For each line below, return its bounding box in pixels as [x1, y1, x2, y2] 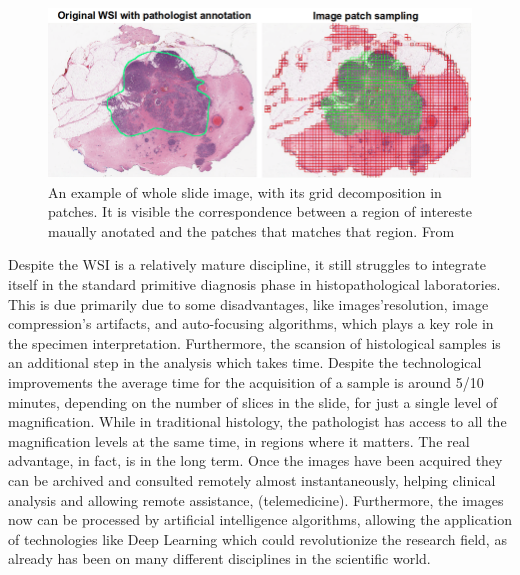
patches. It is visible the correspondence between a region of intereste [48, 201, 472, 222]
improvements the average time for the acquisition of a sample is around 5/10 [8, 372, 484, 393]
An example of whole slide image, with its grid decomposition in [48, 181, 442, 202]
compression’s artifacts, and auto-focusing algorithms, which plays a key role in [8, 313, 494, 334]
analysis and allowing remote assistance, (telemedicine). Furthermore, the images [8, 489, 504, 510]
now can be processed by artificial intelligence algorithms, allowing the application [8, 509, 512, 530]
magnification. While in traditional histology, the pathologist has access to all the [8, 411, 507, 432]
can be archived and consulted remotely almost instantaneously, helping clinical [8, 470, 496, 490]
